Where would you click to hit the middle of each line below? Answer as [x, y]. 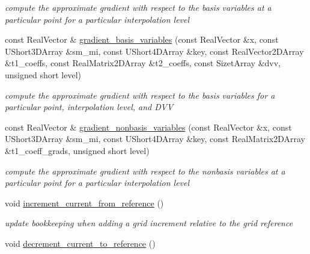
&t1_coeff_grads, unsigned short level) [77, 150]
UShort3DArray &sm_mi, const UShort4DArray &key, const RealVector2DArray [154, 51]
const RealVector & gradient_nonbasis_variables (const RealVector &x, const [148, 127]
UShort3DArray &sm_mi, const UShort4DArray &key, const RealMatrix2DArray [155, 139]
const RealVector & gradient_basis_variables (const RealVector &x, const [142, 39]
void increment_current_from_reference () [84, 203]
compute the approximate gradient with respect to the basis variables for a [140, 95]
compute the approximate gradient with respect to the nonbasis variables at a [145, 171]
